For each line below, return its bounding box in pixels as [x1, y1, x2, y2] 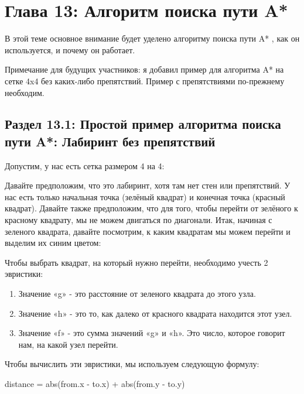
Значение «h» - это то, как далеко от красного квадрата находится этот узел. [18, 307, 292, 319]
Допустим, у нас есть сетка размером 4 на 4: [5, 159, 165, 172]
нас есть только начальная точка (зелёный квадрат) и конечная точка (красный [5, 190, 285, 203]
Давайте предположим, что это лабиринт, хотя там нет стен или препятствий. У [5, 179, 291, 191]
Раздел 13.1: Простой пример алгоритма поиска [5, 115, 281, 133]
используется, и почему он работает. [5, 43, 135, 56]
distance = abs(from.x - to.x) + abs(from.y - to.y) [5, 378, 185, 389]
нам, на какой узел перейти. [18, 338, 118, 350]
